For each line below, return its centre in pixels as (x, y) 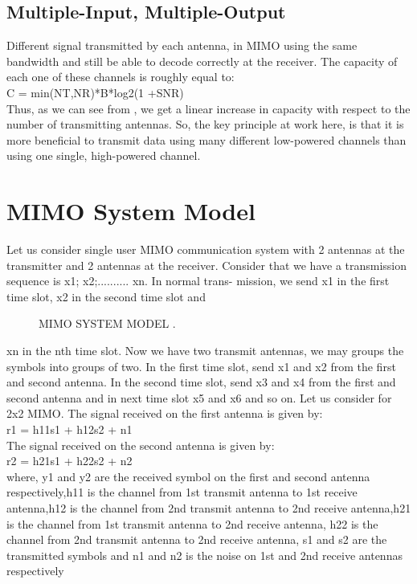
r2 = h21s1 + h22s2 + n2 (69, 461)
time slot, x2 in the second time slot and (106, 296)
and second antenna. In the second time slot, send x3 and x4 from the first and (201, 382)
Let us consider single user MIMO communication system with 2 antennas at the (206, 249)
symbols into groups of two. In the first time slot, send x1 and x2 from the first (201, 366)
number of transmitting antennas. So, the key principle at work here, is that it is (205, 124)
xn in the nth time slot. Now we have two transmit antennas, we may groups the (205, 351)
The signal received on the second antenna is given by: (141, 445)
